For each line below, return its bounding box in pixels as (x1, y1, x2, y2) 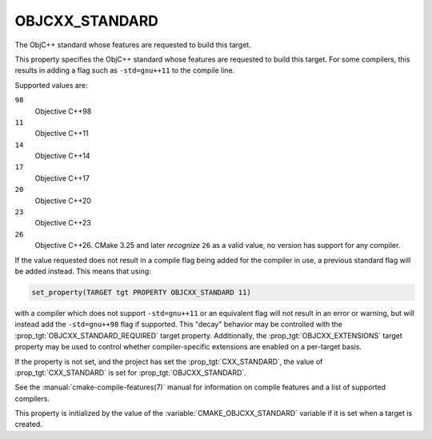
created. (14, 420, 43, 429)
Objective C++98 (34, 106, 92, 116)
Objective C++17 (34, 173, 90, 183)
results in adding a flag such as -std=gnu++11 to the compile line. (14, 66, 235, 75)
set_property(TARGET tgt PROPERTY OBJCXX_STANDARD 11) (31, 288, 251, 297)
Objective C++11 (34, 129, 89, 138)
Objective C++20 (34, 196, 92, 206)
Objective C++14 (34, 151, 90, 161)
